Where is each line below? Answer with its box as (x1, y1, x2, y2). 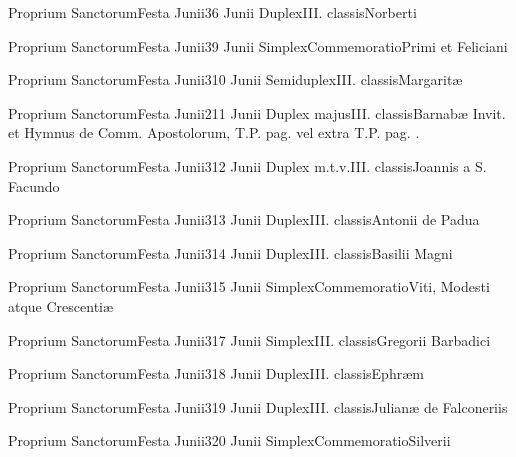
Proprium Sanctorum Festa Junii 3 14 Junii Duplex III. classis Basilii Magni (8, 242, 453, 263)
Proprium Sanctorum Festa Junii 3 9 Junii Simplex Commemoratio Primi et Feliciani (8, 35, 508, 56)
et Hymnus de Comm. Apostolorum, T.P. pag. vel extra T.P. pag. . (8, 122, 420, 143)
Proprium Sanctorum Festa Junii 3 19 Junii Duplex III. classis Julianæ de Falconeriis (8, 396, 508, 417)
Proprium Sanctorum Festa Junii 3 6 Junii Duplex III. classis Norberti (8, 2, 417, 22)
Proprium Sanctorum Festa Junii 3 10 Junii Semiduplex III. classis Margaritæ (8, 69, 463, 90)
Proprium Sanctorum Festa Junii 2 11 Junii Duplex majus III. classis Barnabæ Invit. (8, 102, 506, 123)
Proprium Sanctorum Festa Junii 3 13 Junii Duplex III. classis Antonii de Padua (8, 209, 480, 230)
